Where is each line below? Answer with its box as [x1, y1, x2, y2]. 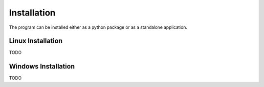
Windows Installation [9, 62, 75, 70]
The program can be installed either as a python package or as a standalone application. [9, 24, 188, 30]
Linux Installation [9, 37, 63, 45]
